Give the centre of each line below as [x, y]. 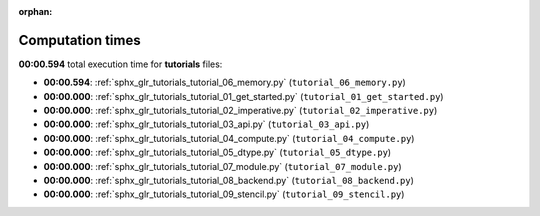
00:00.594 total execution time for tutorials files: [120, 64]
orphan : [35, 11]
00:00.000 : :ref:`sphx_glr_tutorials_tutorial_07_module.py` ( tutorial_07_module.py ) [222, 166]
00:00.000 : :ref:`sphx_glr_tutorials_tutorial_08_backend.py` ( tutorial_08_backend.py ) [229, 181]
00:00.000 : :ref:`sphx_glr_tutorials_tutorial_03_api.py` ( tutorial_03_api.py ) [206, 124]
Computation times [79, 40]
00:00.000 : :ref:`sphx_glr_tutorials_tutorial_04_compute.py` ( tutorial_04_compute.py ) [229, 138]
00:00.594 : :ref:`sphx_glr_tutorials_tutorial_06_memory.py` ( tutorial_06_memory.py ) [225, 82]
